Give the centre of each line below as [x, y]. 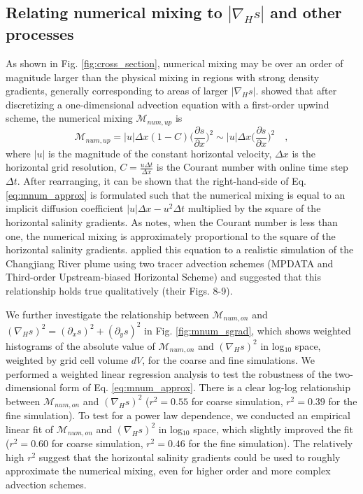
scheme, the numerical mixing [69, 118]
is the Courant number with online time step [252, 167]
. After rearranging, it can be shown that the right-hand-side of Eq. [162, 181]
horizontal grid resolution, [61, 167]
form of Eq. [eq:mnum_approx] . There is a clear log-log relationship [205, 387]
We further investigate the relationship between [107, 314]
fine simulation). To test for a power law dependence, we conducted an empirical [178, 415]
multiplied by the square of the [254, 208]
